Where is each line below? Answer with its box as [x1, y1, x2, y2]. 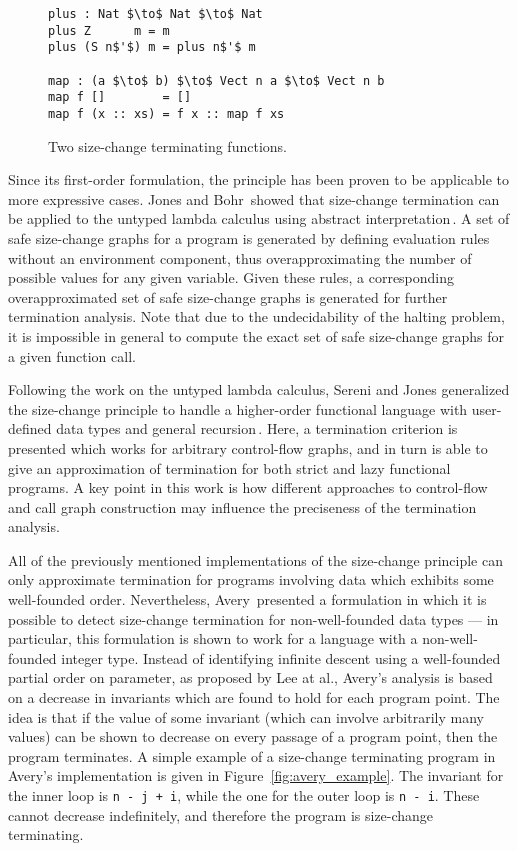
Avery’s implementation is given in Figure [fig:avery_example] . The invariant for [8, 765, 504, 786]
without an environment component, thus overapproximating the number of [8, 247, 472, 268]
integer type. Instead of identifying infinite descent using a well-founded [61, 647, 501, 668]
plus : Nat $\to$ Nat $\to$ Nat [48, 7, 263, 21]
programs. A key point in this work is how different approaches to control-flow [8, 477, 488, 498]
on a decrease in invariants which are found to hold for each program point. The [8, 687, 500, 708]
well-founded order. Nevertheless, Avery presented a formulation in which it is [8, 589, 487, 610]
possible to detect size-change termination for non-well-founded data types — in [8, 608, 499, 629]
